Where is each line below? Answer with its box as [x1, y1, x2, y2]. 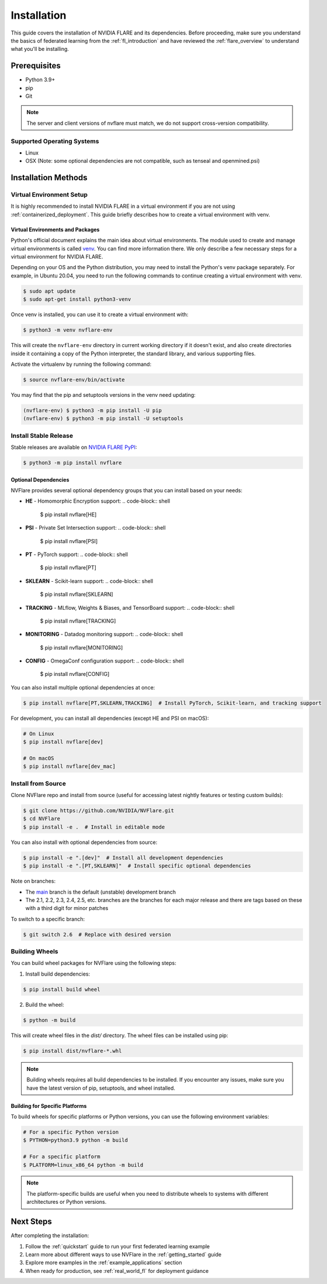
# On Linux [23, 730, 54, 737]
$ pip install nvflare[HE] [40, 511, 97, 518]
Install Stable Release [11, 431, 73, 440]
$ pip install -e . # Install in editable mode [23, 823, 165, 830]
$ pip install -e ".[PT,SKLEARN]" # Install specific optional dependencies [23, 863, 251, 869]
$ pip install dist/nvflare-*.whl [23, 1048, 122, 1054]
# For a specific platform [23, 1153, 100, 1160]
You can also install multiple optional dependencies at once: [11, 684, 155, 691]
